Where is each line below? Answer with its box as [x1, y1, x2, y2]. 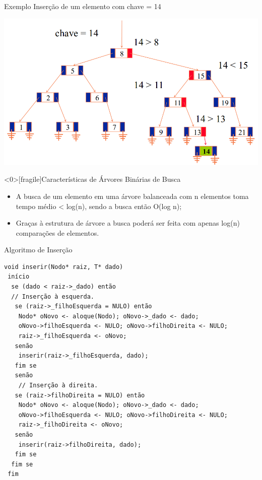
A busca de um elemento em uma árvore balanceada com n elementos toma [16, 190, 249, 201]
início [8, 273, 30, 281]
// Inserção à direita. [18, 382, 98, 389]
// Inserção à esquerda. [11, 293, 94, 300]
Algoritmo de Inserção [4, 244, 73, 255]
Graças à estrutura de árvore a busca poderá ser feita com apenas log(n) [16, 218, 240, 228]
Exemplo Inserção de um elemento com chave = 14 [4, 1, 161, 11]
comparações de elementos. [16, 227, 99, 238]
